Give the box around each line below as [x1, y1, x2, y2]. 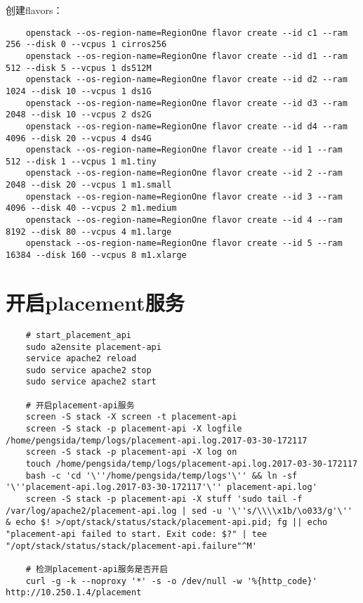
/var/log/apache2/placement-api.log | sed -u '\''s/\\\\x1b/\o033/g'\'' [6, 505, 352, 516]
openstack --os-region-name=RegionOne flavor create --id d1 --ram [25, 51, 348, 61]
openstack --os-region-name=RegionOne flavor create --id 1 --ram [25, 145, 343, 155]
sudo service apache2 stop [25, 365, 152, 375]
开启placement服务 [6, 287, 185, 316]
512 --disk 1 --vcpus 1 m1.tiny [6, 156, 157, 167]
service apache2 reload [25, 354, 137, 364]
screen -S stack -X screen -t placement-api [25, 412, 237, 422]
